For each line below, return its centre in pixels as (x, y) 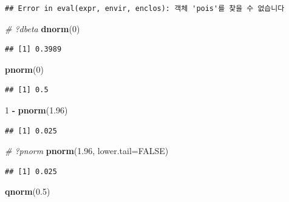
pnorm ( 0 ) (24, 69)
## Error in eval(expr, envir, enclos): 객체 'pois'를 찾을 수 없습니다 (145, 8)
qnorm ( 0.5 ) (28, 191)
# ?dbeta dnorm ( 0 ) (42, 28)
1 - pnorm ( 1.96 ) (36, 109)
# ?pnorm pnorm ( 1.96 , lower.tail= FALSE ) (87, 151)
